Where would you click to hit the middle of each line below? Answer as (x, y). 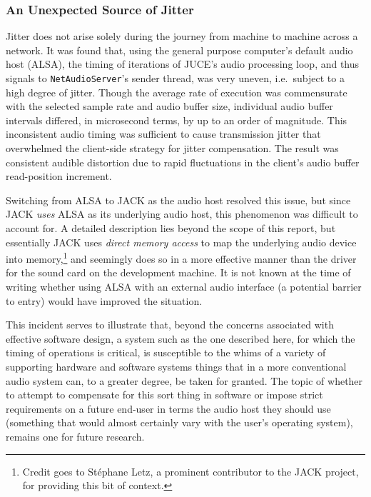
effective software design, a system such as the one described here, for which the (181, 338)
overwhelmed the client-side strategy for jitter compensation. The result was (172, 148)
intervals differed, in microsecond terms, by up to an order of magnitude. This (177, 120)
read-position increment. (59, 176)
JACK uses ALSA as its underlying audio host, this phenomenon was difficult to (182, 214)
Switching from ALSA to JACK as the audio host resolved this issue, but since (178, 200)
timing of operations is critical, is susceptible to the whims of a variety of (166, 352)
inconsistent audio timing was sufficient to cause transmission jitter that (163, 134)
